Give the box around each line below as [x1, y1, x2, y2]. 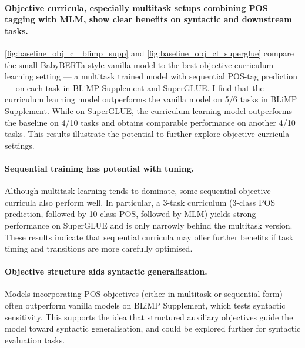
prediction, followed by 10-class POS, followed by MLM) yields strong [5, 208, 256, 220]
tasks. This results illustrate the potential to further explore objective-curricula [5, 128, 290, 140]
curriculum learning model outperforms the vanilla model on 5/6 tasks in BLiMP [5, 93, 297, 105]
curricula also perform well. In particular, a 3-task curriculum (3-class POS [5, 196, 276, 208]
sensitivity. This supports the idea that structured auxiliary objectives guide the [5, 310, 293, 323]
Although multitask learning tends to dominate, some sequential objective [5, 185, 271, 197]
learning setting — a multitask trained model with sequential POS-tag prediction [5, 70, 297, 82]
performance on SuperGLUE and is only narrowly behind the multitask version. [5, 219, 293, 231]
